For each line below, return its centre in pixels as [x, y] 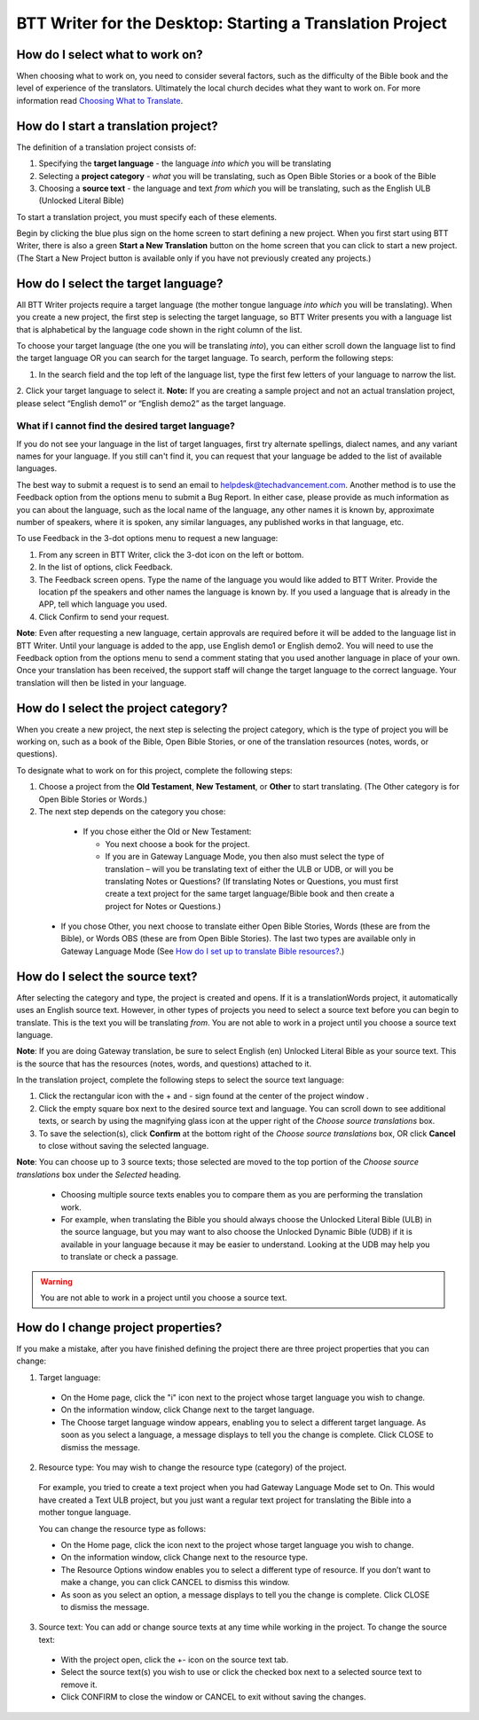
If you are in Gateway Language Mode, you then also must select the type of [245, 857]
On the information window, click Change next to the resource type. [185, 1558]
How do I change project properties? [119, 1327]
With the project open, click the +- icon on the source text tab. [174, 1660]
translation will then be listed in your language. [102, 682]
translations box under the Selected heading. [99, 1174]
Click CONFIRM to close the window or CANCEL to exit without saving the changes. [213, 1697]
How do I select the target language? [120, 283]
